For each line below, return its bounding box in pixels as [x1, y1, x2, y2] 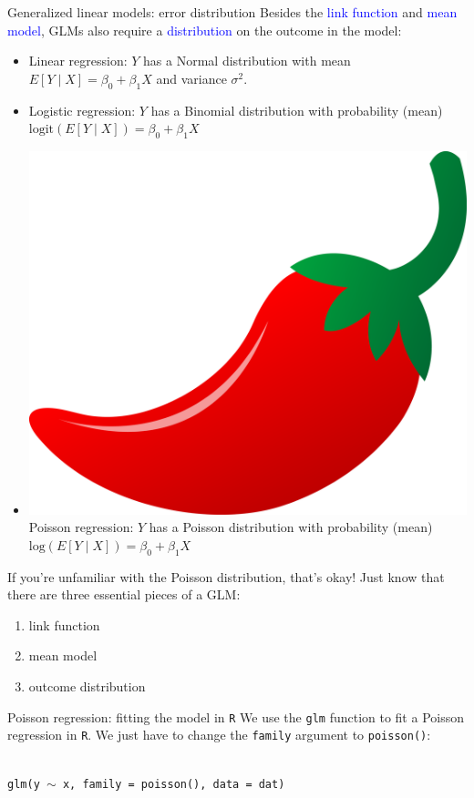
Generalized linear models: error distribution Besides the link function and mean [7, 3, 458, 21]
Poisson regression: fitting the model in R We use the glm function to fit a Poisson [7, 707, 464, 726]
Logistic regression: [28, 100, 136, 119]
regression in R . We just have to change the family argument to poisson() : [7, 725, 431, 744]
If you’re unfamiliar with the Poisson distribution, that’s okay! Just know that [7, 567, 445, 586]
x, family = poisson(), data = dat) [62, 778, 285, 792]
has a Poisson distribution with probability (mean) [149, 517, 433, 537]
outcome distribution [28, 676, 146, 695]
